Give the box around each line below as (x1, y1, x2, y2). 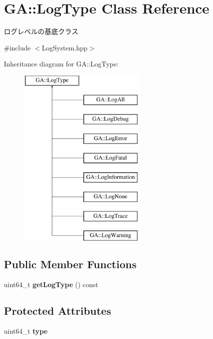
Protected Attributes (4, 303, 111, 318)
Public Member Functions (4, 257, 137, 272)
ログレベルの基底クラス (4, 26, 78, 36)
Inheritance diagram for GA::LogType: (4, 59, 119, 69)
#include (4, 42, 31, 52)
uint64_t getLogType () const (4, 279, 98, 289)
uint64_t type (4, 325, 48, 336)
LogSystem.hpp (42, 42, 88, 52)
